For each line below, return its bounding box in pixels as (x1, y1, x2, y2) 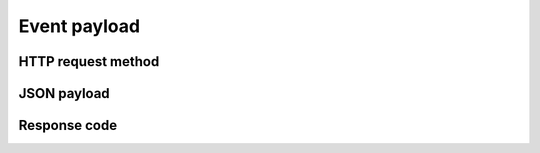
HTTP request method (18, 53, 160, 70)
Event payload (18, 15, 140, 37)
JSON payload (18, 85, 110, 102)
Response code (18, 117, 118, 134)
